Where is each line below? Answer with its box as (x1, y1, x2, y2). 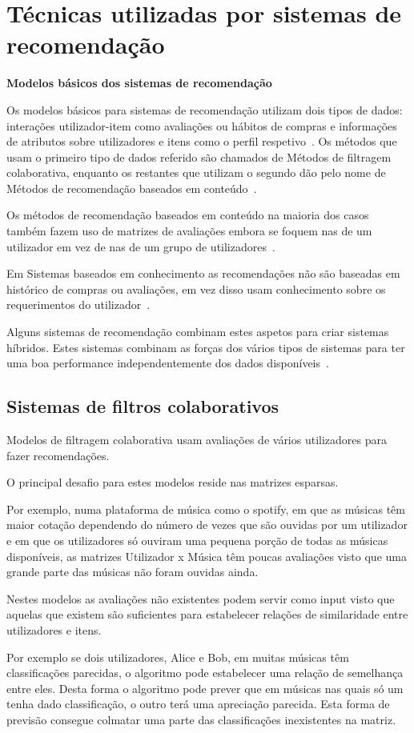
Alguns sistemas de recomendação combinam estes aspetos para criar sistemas (6, 323, 389, 340)
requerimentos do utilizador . (6, 296, 151, 313)
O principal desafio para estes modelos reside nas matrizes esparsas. (6, 474, 339, 491)
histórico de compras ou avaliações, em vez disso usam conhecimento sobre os (6, 280, 386, 297)
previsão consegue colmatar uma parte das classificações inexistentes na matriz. (6, 711, 396, 727)
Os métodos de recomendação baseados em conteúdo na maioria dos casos (6, 206, 369, 223)
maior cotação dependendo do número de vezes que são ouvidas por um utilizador (6, 516, 408, 533)
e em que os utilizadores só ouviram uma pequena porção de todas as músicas (6, 531, 388, 548)
